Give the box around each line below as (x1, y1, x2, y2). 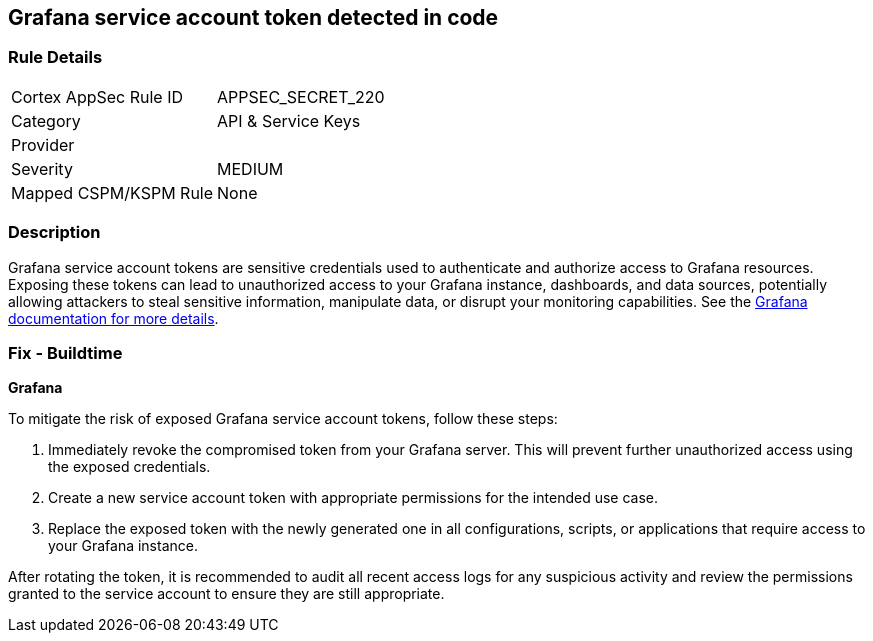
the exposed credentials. (48, 458, 211, 476)
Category (11, 110, 81, 131)
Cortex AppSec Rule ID (11, 86, 184, 107)
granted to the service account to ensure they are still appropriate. (8, 585, 445, 603)
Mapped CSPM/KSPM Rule (11, 182, 214, 203)
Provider (11, 134, 75, 155)
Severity (11, 158, 73, 179)
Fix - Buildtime (8, 342, 123, 363)
